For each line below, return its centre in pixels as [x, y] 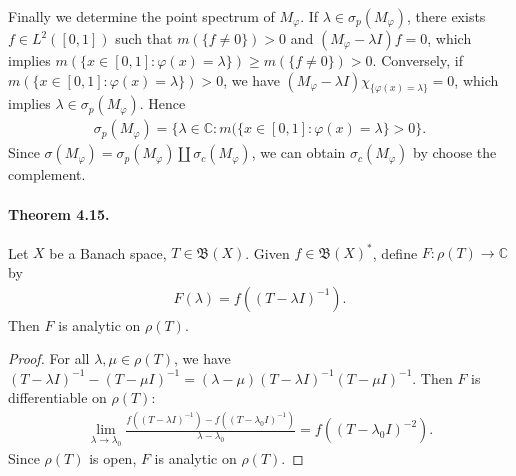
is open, [113, 458]
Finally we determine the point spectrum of [141, 16]
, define [395, 252]
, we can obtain [298, 152]
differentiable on [57, 397]
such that [144, 38]
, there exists [446, 16]
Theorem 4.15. [59, 213]
